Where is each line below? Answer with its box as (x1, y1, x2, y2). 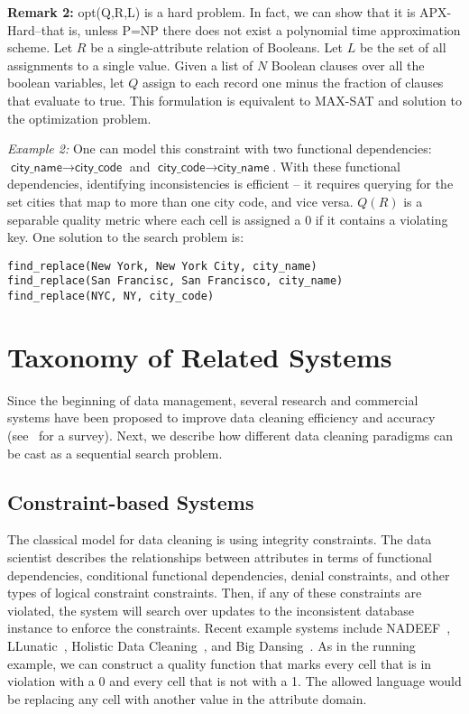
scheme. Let (7, 38, 73, 57)
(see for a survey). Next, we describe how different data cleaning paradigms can (7, 426, 453, 444)
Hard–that (7, 20, 65, 39)
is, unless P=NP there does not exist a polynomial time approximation (69, 20, 461, 39)
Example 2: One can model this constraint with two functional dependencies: (7, 139, 432, 158)
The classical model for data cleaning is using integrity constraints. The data (7, 530, 432, 549)
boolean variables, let (7, 73, 124, 92)
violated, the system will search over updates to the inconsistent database (7, 600, 414, 619)
